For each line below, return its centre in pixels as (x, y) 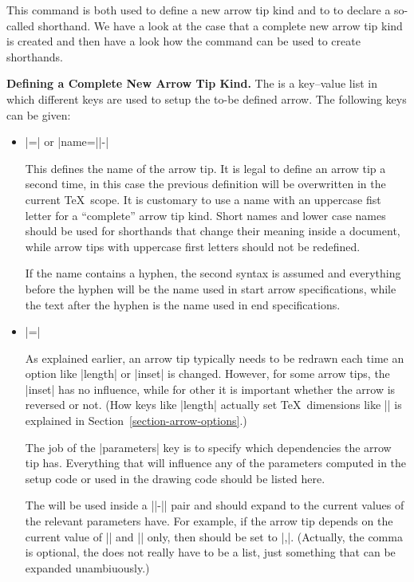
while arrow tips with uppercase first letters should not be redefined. (193, 246)
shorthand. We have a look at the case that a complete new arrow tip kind (220, 25)
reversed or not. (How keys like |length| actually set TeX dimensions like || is (213, 405)
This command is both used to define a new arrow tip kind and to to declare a (199, 10)
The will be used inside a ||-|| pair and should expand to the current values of (215, 505)
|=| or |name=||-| (67, 142)
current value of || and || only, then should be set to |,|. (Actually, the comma (214, 536)
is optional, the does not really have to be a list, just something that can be (210, 552)
